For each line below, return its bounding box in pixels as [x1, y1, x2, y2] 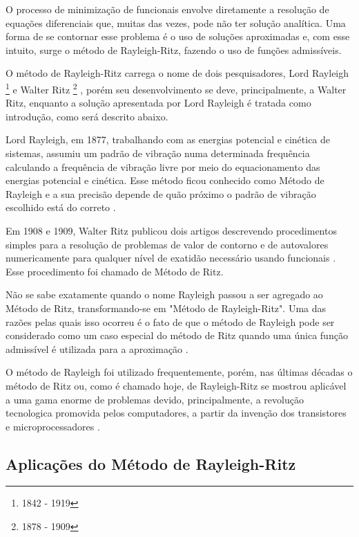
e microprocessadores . [6, 419, 100, 433]
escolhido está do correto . [6, 200, 116, 215]
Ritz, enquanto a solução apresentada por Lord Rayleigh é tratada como [6, 95, 311, 110]
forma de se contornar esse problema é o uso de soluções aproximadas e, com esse [6, 29, 350, 44]
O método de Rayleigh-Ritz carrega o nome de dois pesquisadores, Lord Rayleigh [6, 66, 349, 80]
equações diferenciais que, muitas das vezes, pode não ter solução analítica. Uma [6, 15, 346, 30]
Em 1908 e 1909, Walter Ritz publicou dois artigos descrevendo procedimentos [6, 223, 337, 237]
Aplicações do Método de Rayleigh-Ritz [6, 453, 296, 474]
